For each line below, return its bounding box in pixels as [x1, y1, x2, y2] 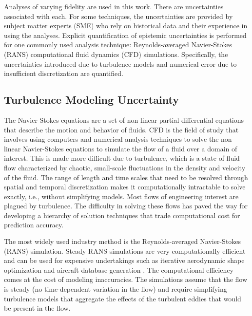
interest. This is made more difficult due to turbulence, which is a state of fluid [4, 153, 240, 163]
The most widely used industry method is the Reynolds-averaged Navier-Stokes [4, 236, 241, 246]
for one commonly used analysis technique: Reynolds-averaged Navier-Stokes [4, 39, 233, 50]
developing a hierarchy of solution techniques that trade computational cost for [4, 210, 240, 220]
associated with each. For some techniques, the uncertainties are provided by [4, 11, 233, 21]
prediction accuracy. [4, 220, 64, 230]
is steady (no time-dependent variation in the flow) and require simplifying [4, 284, 227, 294]
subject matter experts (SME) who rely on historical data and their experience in [4, 20, 248, 31]
